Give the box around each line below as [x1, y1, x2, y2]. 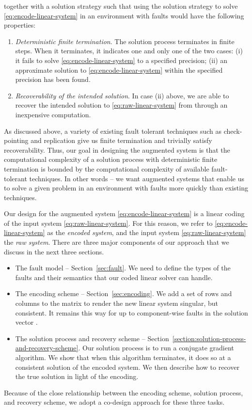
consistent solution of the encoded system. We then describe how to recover [15, 362, 239, 372]
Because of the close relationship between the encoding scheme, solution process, [4, 387, 243, 397]
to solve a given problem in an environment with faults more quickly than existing [4, 183, 248, 193]
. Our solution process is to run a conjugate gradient [78, 343, 234, 353]
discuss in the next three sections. [4, 246, 104, 256]
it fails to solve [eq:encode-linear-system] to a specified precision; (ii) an [15, 55, 228, 65]
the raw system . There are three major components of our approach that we [4, 237, 229, 247]
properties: [4, 20, 36, 30]
